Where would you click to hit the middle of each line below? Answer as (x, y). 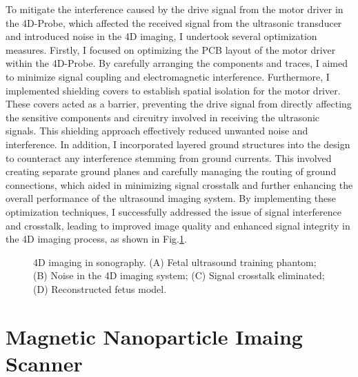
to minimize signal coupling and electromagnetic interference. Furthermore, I (168, 76)
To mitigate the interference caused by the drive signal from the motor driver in (175, 9)
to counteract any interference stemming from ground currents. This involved (169, 157)
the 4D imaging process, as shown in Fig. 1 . (96, 239)
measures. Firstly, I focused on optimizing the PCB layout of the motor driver (171, 49)
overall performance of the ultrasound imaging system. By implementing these (171, 198)
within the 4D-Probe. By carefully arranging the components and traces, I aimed (177, 63)
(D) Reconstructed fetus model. (100, 288)
